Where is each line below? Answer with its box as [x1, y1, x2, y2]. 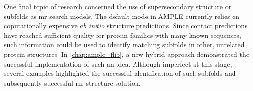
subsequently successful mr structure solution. [4, 77, 141, 88]
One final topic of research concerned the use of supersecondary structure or [4, 1, 232, 11]
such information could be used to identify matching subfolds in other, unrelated [4, 39, 245, 50]
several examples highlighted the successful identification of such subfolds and [4, 68, 236, 78]
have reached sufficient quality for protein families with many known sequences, [4, 30, 241, 40]
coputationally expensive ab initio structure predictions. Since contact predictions [4, 20, 248, 31]
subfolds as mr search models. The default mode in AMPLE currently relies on [4, 11, 240, 21]
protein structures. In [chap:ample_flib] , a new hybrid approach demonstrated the [4, 49, 249, 59]
